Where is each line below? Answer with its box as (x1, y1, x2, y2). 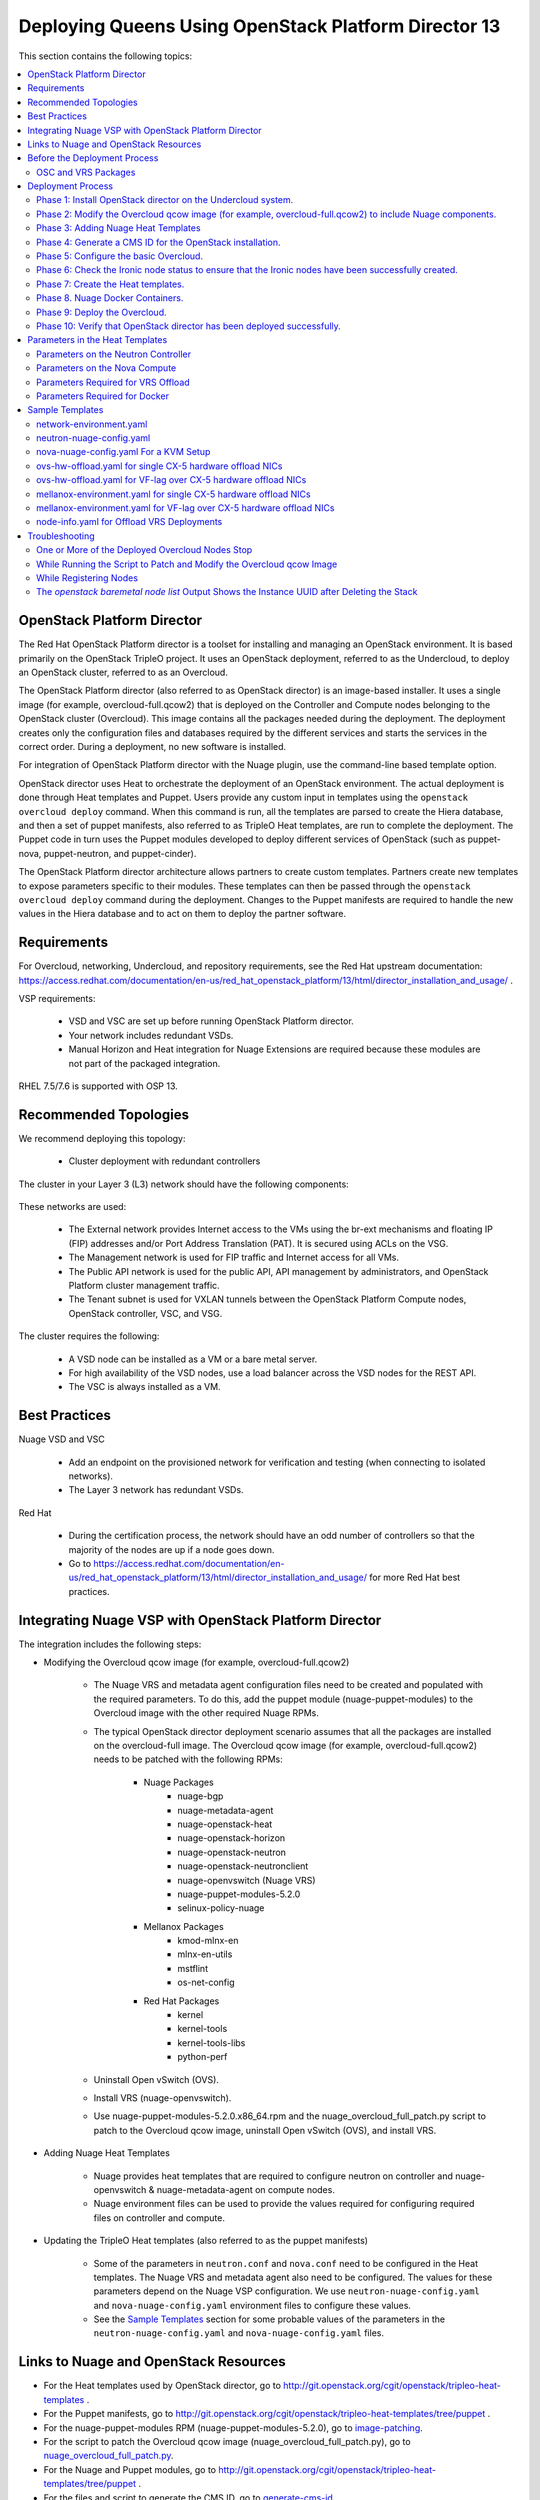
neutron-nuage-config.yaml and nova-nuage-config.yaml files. (93, 2327, 385, 2339)
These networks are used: (18, 1201, 127, 1213)
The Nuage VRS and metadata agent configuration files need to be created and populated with (93, 1679, 484, 1691)
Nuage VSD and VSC (18, 1433, 105, 1445)
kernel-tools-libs (177, 2036, 246, 2049)
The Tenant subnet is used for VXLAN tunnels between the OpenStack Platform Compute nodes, (68, 1293, 467, 1305)
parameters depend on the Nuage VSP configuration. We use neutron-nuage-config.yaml (93, 2285, 480, 2297)
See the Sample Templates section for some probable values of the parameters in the (93, 2313, 446, 2325)
